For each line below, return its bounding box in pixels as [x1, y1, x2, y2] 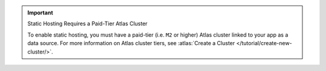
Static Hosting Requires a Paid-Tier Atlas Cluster [27, 20, 148, 27]
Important [27, 9, 54, 16]
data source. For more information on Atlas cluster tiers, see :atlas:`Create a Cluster [27, 40, 235, 47]
